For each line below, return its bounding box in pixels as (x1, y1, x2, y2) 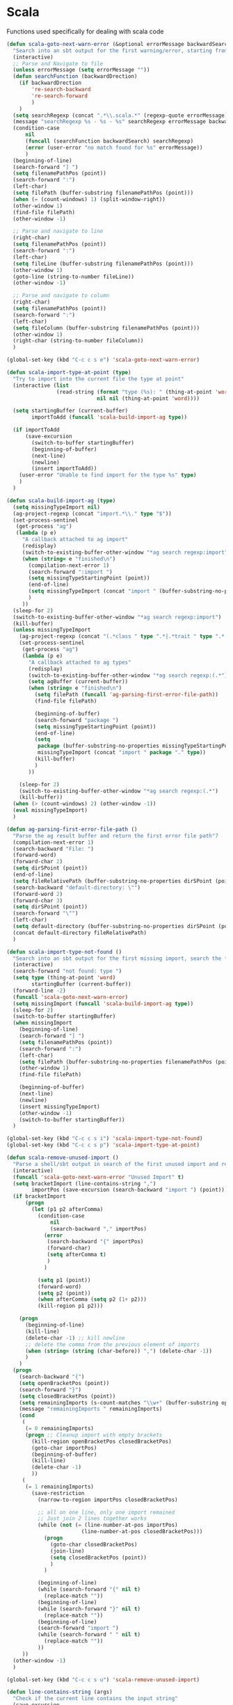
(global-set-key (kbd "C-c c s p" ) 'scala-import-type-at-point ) (6, 1142, 200, 1148)
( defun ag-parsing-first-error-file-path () (6, 826, 138, 833)
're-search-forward (31, 92, 88, 99)
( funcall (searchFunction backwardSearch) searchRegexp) (24, 138, 194, 145)
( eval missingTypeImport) (13, 807, 88, 814)
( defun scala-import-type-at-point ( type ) (6, 369, 131, 376)
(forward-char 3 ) (13, 897, 63, 904)
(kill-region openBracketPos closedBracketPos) (31, 1438, 172, 1445)
